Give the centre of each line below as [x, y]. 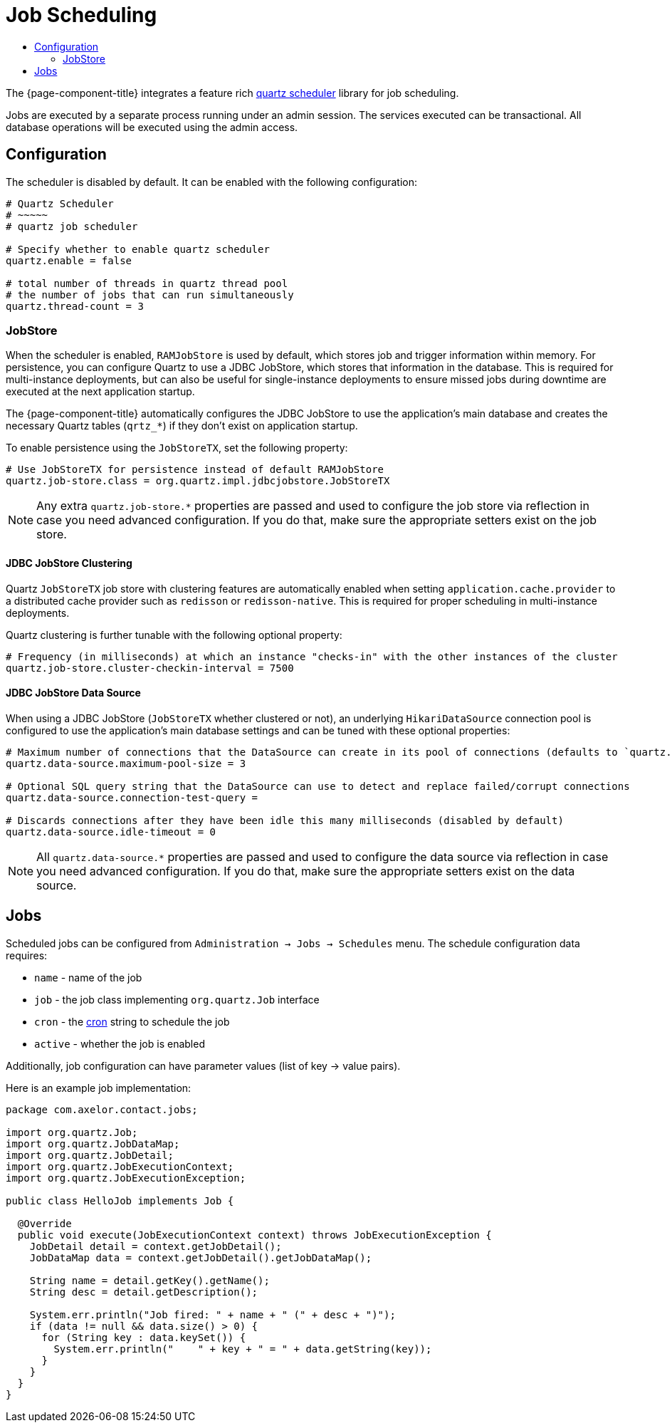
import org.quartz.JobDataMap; [93, 1143]
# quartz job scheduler [72, 226]
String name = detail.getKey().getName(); [149, 1280]
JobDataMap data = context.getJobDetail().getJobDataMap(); [201, 1257]
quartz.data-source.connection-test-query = [132, 797]
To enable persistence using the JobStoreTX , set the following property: [177, 448]
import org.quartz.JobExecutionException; [126, 1178]
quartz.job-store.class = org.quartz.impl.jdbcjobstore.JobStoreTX [198, 481]
